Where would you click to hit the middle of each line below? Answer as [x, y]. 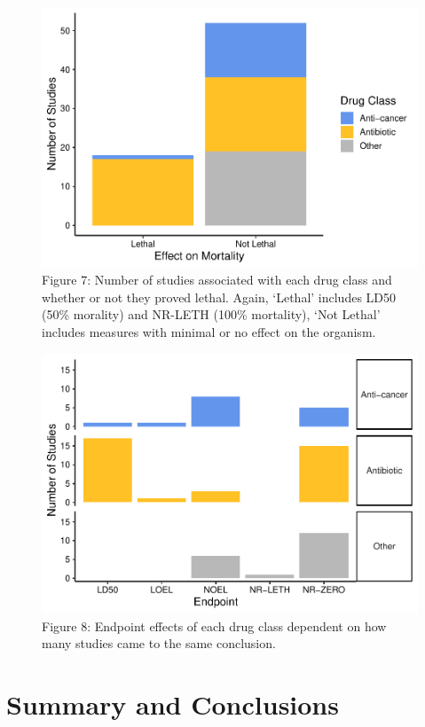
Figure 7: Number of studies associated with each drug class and [217, 280]
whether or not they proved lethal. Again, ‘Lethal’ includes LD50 [219, 297]
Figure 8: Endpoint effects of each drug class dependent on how [214, 625]
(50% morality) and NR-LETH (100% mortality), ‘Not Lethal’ [211, 314]
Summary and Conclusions [173, 704]
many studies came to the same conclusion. [159, 643]
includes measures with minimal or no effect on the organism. [209, 331]
